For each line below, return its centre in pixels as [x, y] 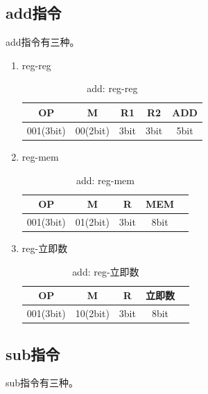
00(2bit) [92, 130]
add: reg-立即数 [106, 271]
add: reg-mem [105, 180]
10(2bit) [92, 313]
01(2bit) [92, 221]
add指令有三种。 [43, 42]
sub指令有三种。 [42, 383]
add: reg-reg [112, 88]
